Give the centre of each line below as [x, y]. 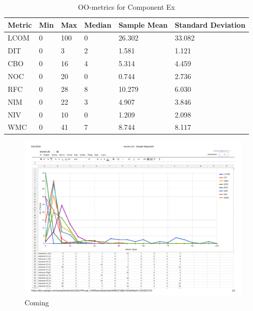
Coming [37, 303]
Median [98, 24]
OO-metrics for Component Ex [126, 7]
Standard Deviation [210, 24]
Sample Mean [143, 24]
